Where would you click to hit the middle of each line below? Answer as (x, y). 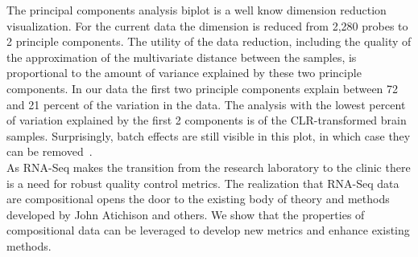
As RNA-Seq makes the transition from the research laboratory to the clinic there (209, 167)
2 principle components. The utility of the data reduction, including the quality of (209, 41)
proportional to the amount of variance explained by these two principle (184, 73)
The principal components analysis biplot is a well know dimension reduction (197, 10)
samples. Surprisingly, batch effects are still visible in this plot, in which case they (209, 135)
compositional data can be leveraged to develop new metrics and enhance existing (208, 230)
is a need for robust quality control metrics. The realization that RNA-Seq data (203, 183)
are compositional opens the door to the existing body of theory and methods (198, 199)
